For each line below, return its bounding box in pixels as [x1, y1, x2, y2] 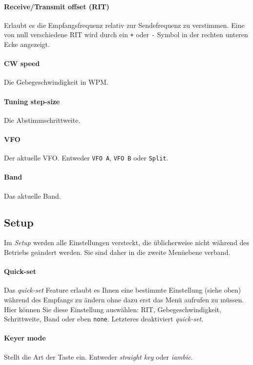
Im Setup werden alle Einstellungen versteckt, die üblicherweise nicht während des [4, 237, 250, 248]
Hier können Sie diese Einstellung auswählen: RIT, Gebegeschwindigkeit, [4, 304, 221, 314]
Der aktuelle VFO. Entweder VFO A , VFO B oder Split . [4, 153, 169, 163]
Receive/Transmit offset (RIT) [4, 1, 109, 11]
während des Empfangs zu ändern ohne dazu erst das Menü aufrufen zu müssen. [4, 295, 244, 305]
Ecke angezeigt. [4, 39, 50, 49]
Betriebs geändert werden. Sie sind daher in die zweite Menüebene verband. [4, 247, 231, 257]
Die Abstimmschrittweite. [4, 114, 81, 125]
